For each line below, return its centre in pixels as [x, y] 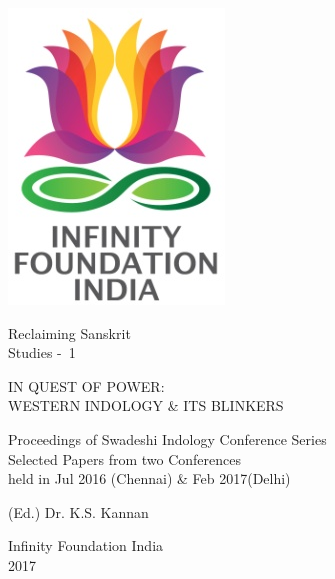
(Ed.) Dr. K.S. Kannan [78, 511]
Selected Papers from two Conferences [124, 458]
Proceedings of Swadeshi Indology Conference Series [167, 438]
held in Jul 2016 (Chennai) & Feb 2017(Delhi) [149, 478]
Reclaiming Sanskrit [69, 332]
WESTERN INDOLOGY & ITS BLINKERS [146, 405]
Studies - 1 [42, 352]
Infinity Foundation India [86, 545]
